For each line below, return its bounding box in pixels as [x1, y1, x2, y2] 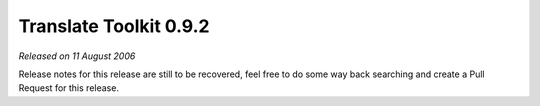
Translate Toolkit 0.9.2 [18, 15, 210, 37]
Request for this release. [18, 82, 120, 94]
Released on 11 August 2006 [18, 50, 136, 62]
